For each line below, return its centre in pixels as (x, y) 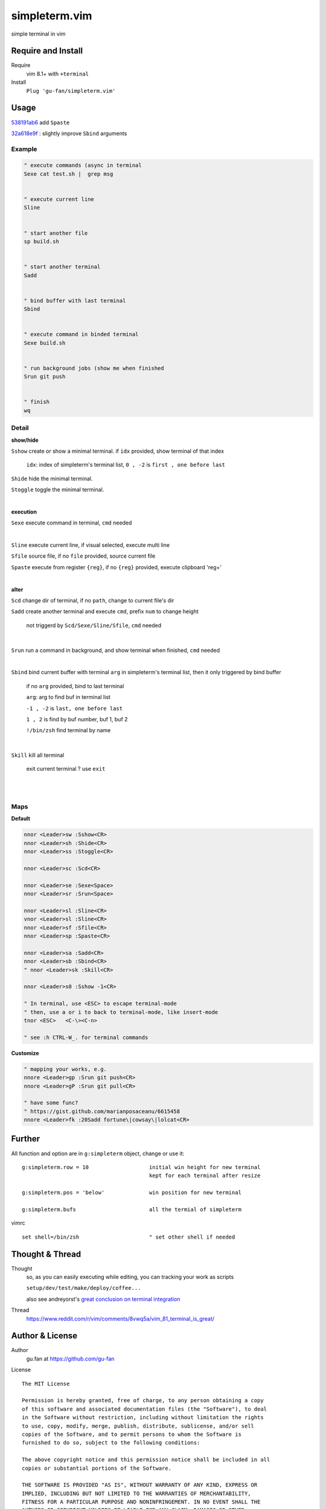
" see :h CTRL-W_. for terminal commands (86, 1037)
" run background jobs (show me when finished (94, 368)
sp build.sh (42, 241)
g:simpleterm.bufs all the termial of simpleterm (132, 1209)
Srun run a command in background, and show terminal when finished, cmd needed (116, 650)
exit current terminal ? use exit (66, 769)
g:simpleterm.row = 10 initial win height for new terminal (141, 1167)
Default (21, 818)
